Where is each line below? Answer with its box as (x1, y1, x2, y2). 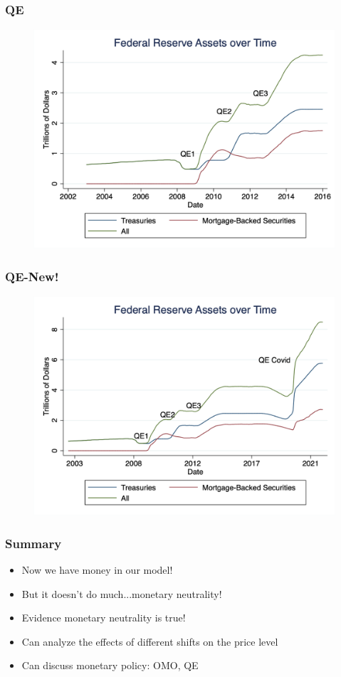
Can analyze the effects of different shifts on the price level (21, 634, 278, 649)
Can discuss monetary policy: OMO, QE (21, 658, 199, 673)
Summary (5, 534, 62, 552)
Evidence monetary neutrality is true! (21, 610, 186, 625)
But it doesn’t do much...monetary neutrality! (21, 586, 222, 601)
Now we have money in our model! (21, 562, 173, 577)
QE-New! (5, 267, 59, 285)
